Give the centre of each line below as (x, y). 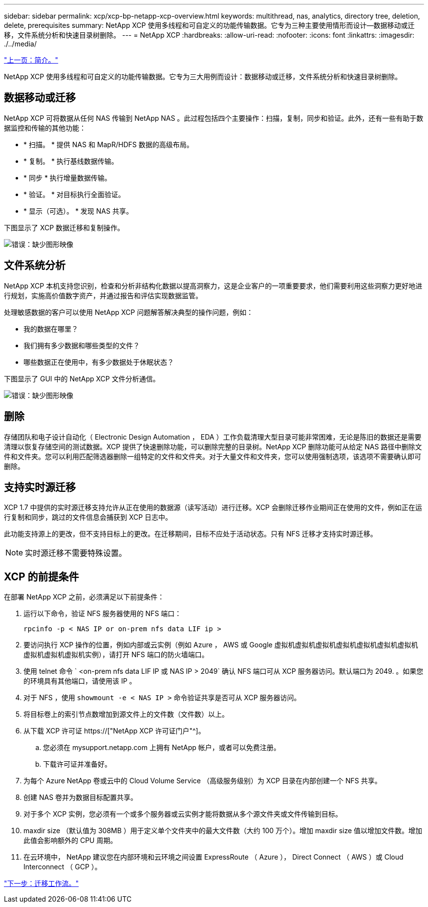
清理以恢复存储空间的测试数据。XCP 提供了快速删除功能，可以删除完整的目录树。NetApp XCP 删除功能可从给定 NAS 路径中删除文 (213, 446)
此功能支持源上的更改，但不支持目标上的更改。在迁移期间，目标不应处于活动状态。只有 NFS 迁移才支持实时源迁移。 (191, 534)
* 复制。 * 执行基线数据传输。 (71, 161)
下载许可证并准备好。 (77, 764)
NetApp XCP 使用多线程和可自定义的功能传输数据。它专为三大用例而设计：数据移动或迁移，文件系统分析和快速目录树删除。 (203, 77)
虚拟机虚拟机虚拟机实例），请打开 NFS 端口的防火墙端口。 (116, 655)
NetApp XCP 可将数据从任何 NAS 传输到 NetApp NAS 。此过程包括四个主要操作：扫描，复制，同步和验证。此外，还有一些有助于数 (214, 118)
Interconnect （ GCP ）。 (63, 867)
